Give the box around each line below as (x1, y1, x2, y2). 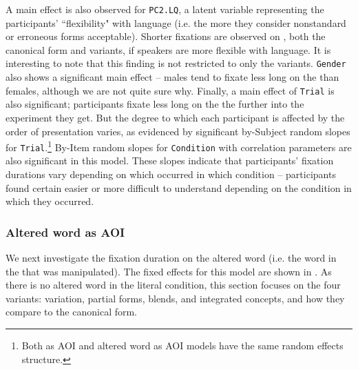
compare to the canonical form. (6, 304, 138, 319)
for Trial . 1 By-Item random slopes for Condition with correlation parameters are (6, 138, 352, 154)
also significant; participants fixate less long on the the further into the (6, 97, 304, 111)
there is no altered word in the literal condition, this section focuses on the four (6, 277, 341, 292)
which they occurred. (6, 194, 94, 208)
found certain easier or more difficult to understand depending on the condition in (6, 180, 352, 195)
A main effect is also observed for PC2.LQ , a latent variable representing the (6, 2, 324, 16)
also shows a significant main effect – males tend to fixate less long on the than (6, 70, 339, 84)
